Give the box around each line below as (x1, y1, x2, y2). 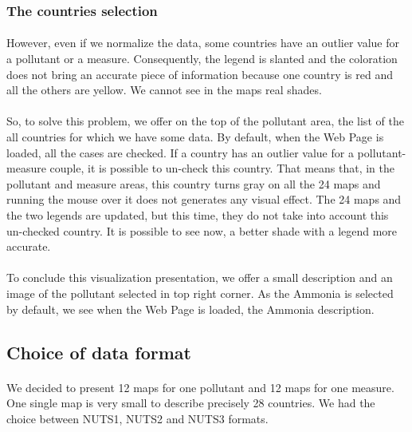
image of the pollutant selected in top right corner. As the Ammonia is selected (6, 284, 394, 301)
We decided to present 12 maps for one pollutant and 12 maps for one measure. (6, 378, 394, 395)
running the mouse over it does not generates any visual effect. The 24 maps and (6, 191, 402, 208)
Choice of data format (6, 339, 191, 364)
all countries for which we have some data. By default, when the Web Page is (6, 129, 384, 145)
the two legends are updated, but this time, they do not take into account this (6, 206, 389, 223)
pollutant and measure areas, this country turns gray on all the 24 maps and (6, 175, 381, 192)
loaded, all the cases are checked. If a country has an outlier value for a (6, 144, 354, 161)
